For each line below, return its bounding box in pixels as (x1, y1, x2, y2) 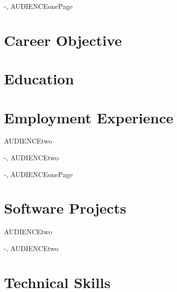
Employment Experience (4, 107, 174, 127)
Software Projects (4, 198, 126, 218)
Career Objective (4, 30, 122, 50)
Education (4, 69, 74, 89)
